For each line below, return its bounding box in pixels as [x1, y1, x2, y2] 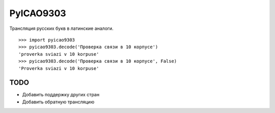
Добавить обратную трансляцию [22, 99, 95, 105]
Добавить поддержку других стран [22, 92, 99, 98]
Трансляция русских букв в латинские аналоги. [9, 25, 114, 31]
